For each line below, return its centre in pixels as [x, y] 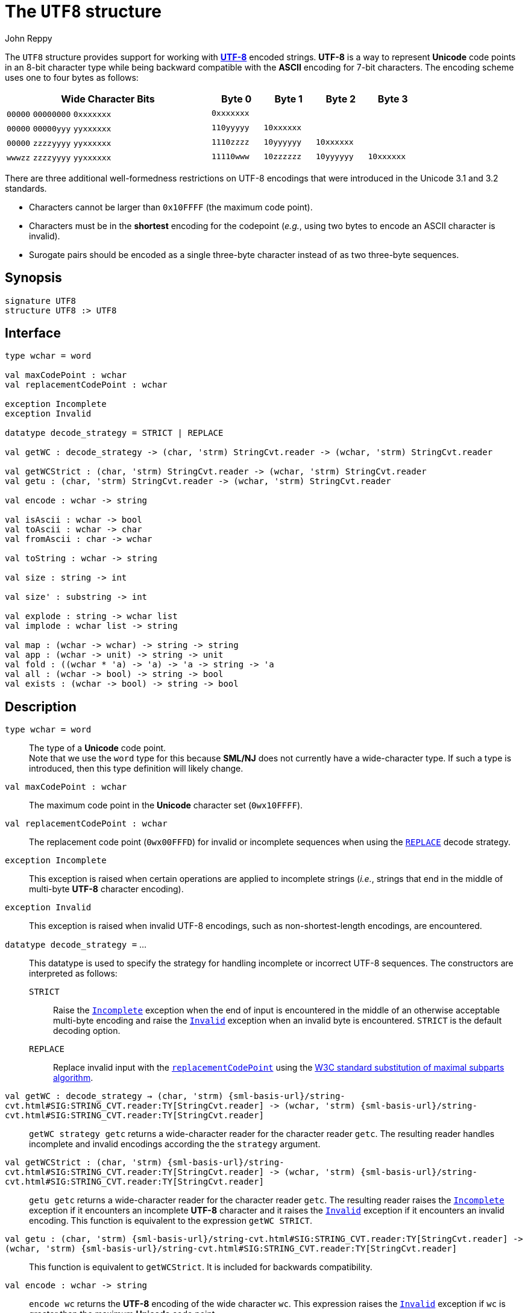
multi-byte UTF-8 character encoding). [106, 889]
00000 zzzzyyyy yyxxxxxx [59, 143]
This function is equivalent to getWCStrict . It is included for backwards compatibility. [201, 1267]
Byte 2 [341, 99]
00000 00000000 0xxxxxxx [59, 114]
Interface [33, 333]
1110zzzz [231, 142]
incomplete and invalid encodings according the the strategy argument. [175, 1144]
